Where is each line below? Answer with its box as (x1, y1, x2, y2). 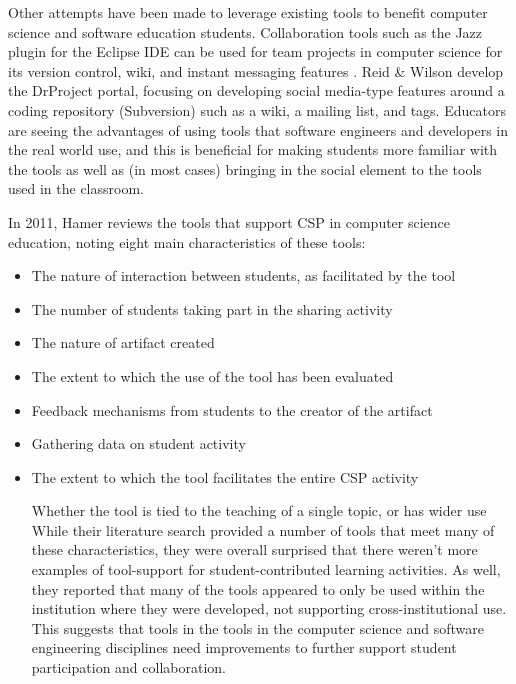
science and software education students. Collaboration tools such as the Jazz (8, 21, 483, 42)
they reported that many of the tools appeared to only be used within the (31, 578, 485, 599)
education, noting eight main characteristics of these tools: (8, 231, 366, 252)
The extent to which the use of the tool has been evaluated (31, 365, 394, 386)
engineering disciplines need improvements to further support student (31, 637, 457, 658)
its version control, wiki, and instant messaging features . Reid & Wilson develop (8, 60, 504, 81)
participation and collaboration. (31, 657, 226, 678)
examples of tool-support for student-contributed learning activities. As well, (31, 559, 501, 580)
